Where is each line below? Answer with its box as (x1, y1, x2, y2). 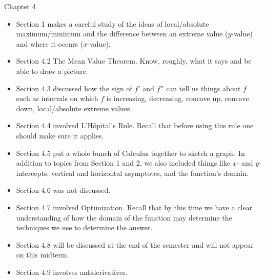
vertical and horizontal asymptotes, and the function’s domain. (51, 167, 249, 178)
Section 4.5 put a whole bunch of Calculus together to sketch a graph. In (16, 147, 245, 158)
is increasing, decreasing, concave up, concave (106, 93, 249, 104)
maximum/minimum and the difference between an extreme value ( (16, 28, 228, 39)
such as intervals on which (16, 93, 98, 104)
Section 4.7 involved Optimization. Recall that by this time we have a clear (16, 202, 253, 212)
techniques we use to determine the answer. (16, 222, 153, 233)
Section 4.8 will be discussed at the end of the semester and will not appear (16, 239, 254, 250)
